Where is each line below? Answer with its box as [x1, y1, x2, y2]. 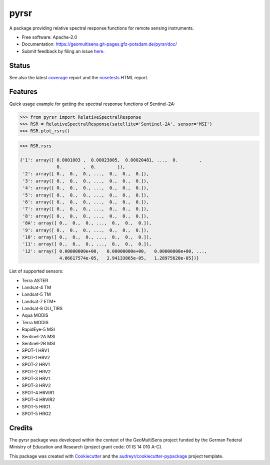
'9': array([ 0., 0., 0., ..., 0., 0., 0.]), [22, 227, 149, 233]
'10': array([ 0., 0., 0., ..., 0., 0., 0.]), [22, 234, 152, 240]
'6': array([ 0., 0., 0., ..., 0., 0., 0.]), [22, 199, 149, 205]
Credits [9, 423, 33, 432]
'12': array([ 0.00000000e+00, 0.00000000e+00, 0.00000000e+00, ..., [22, 248, 207, 254]
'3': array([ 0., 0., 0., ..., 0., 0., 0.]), [22, 178, 149, 184]
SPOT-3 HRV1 [21, 375, 50, 381]
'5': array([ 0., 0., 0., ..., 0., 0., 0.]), [22, 192, 149, 198]
